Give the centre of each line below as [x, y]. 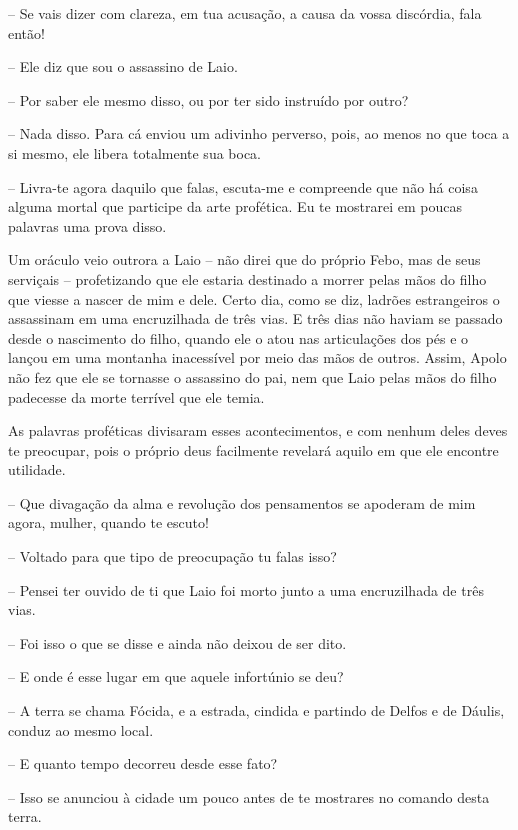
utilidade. [37, 469]
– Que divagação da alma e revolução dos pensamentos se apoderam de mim [242, 502]
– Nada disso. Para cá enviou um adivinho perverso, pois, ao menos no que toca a [259, 133]
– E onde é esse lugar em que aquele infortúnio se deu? [176, 676]
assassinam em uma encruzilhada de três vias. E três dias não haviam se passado [255, 318]
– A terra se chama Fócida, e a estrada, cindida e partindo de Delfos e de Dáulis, [256, 710]
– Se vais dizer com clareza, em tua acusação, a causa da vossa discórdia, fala [245, 13]
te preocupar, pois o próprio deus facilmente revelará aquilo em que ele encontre [253, 449]
